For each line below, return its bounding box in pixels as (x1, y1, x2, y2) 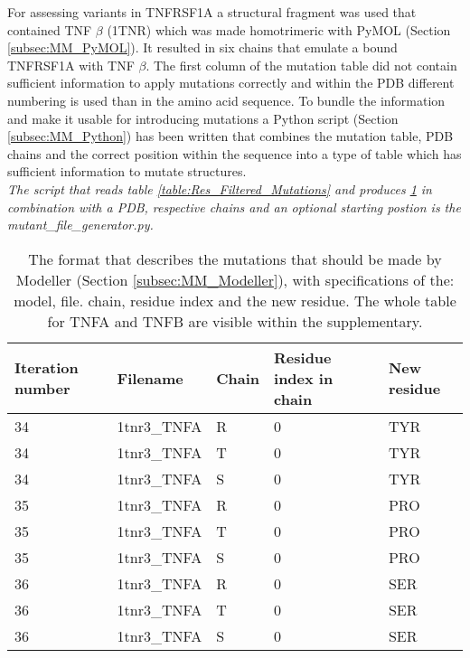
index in (274, 367, 334, 389)
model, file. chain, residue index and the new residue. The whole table (14, 289, 456, 311)
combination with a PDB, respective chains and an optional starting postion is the (7, 197, 461, 216)
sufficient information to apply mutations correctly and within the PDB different (7, 73, 455, 92)
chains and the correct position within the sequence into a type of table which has (7, 144, 462, 163)
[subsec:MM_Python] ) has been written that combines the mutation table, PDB (7, 127, 454, 146)
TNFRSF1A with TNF (7, 55, 135, 74)
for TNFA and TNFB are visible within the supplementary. (47, 310, 423, 332)
